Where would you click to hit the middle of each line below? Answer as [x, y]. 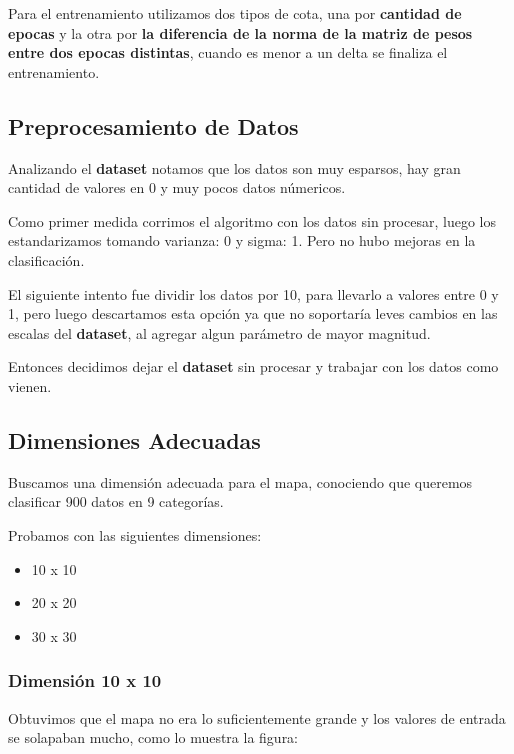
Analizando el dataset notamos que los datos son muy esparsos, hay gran [234, 167]
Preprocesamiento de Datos [153, 125]
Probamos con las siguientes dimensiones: [135, 534]
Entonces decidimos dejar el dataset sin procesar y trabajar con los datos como [253, 366]
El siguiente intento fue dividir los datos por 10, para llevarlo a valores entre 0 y [253, 293]
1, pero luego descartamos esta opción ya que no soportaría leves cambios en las [253, 313]
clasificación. [46, 259]
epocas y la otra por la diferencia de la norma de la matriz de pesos [240, 32]
